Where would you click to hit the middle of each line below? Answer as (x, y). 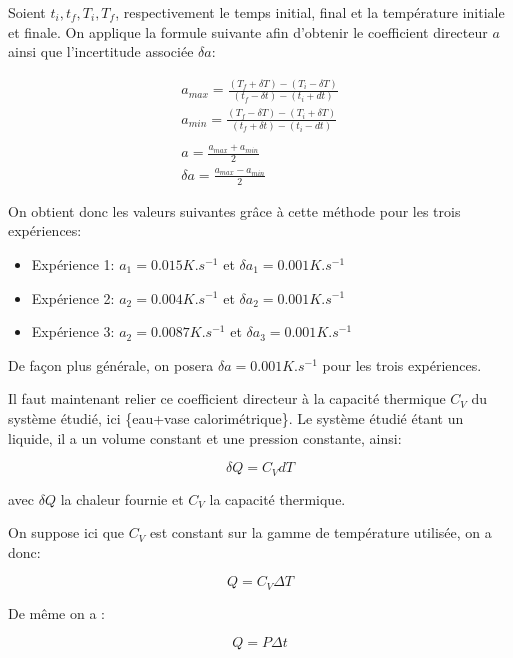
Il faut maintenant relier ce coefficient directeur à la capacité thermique (227, 398)
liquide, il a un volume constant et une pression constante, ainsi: (205, 437)
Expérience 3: (73, 331)
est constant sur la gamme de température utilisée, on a (320, 532)
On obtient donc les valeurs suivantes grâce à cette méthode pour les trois (234, 210)
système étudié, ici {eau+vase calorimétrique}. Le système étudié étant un (236, 417)
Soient (27, 12)
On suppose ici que (66, 532)
